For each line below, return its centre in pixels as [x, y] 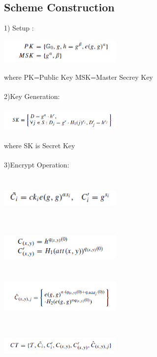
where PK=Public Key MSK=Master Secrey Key [78, 77]
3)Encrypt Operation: [37, 165]
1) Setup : [19, 28]
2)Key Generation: [32, 96]
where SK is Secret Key [40, 145]
